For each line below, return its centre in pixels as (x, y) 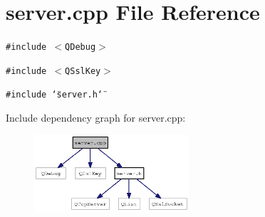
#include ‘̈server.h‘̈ (54, 95)
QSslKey (83, 71)
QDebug (80, 47)
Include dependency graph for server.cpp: (96, 118)
